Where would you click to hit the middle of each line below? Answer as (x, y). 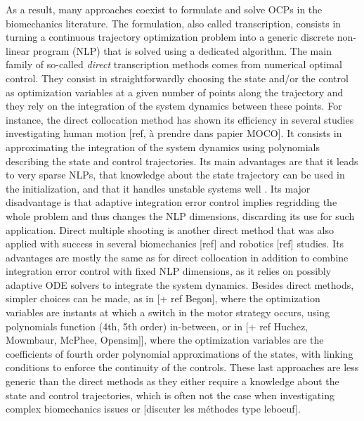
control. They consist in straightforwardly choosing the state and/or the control (177, 78)
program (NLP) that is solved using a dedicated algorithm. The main (182, 50)
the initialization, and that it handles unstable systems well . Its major (158, 188)
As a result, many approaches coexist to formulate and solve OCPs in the (164, 9)
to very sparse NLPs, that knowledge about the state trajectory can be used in (175, 175)
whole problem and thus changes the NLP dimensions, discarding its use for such (180, 215)
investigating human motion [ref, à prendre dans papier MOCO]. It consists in (174, 133)
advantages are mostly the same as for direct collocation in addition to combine (177, 257)
